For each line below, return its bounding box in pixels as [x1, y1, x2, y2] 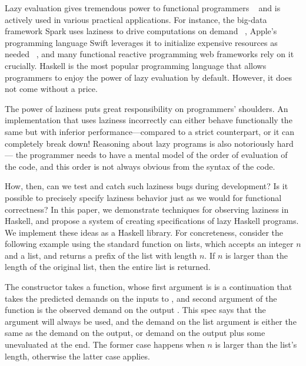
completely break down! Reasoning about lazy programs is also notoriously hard [5, 137, 294, 149]
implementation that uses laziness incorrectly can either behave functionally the [5, 114, 292, 126]
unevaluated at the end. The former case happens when [5, 338, 205, 351]
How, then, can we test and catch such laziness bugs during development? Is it [5, 180, 288, 192]
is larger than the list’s [215, 338, 297, 351]
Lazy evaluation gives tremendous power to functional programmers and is [5, 2, 281, 14]
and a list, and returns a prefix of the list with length [5, 249, 197, 261]
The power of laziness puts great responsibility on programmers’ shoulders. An [5, 102, 288, 114]
